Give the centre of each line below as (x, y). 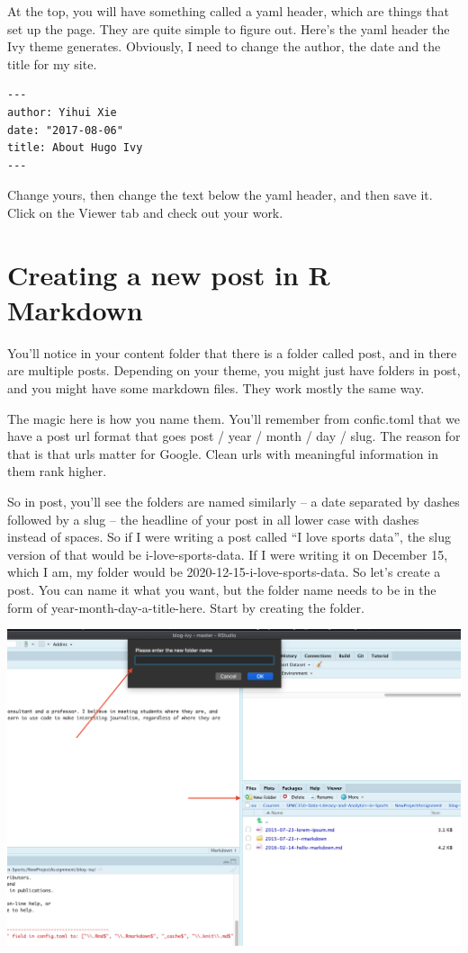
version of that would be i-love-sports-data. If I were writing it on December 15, (228, 554)
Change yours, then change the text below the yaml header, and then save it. (220, 195)
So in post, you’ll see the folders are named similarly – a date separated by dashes (234, 501)
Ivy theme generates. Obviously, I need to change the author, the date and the (224, 46)
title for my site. (52, 63)
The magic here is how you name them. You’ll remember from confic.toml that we (234, 418)
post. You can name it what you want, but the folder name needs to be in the (222, 589)
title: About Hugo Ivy (75, 148)
